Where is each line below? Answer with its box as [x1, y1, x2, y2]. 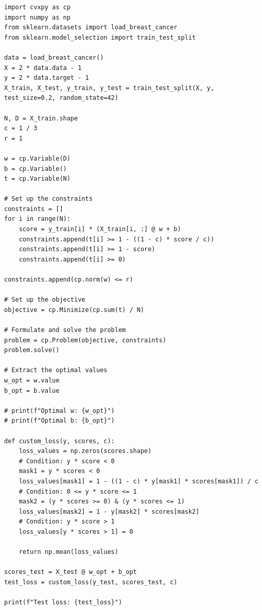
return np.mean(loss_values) [19, 548, 118, 556]
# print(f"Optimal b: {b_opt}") [4, 417, 115, 425]
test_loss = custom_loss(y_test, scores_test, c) [4, 578, 178, 586]
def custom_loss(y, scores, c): [4, 437, 115, 445]
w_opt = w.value [4, 376, 60, 384]
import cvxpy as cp [4, 4, 71, 11]
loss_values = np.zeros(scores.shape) [19, 447, 152, 455]
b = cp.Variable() [4, 165, 67, 172]
